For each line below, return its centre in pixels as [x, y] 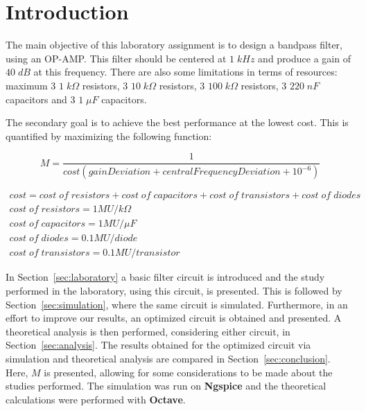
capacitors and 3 [41, 99]
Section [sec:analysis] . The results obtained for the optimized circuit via [158, 345]
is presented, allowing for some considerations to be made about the [188, 372]
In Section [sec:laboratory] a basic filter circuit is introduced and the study [165, 277]
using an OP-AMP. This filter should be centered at [116, 58]
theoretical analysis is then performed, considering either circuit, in [148, 331]
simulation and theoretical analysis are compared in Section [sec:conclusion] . [168, 358]
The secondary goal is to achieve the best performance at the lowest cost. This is [177, 122]
